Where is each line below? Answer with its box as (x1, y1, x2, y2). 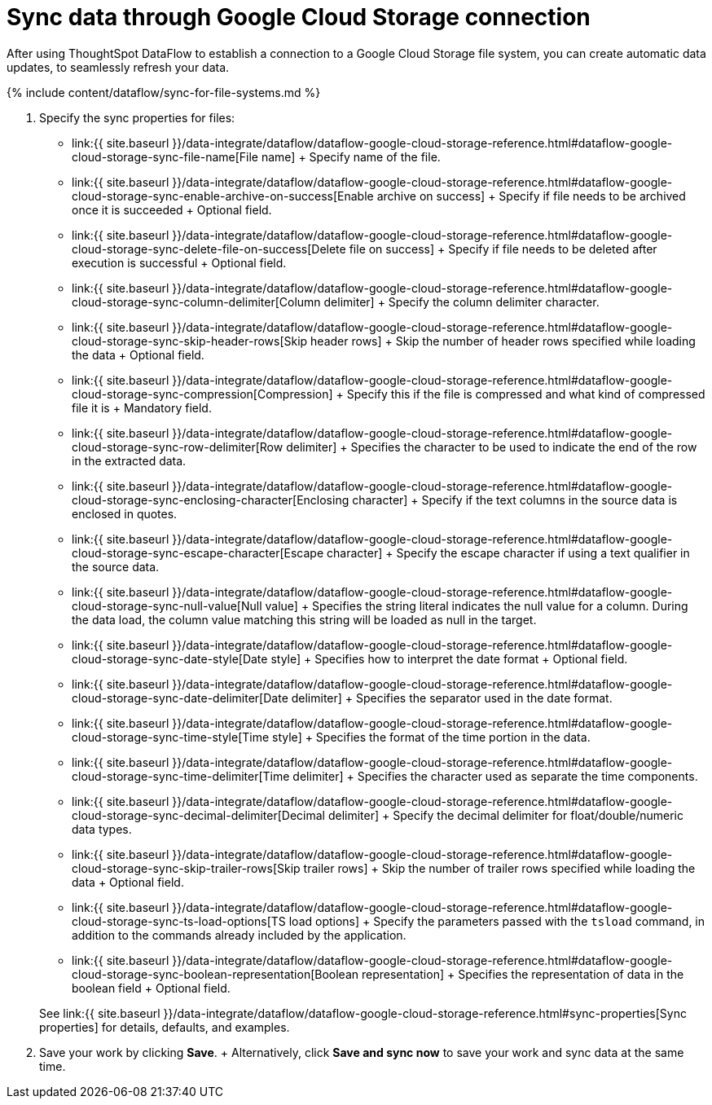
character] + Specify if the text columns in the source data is (352, 492, 678, 507)
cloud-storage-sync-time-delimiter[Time (72, 768, 290, 783)
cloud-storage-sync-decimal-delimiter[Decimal (72, 808, 325, 822)
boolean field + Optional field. (72, 980, 231, 995)
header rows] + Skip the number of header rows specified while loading (310, 333, 696, 348)
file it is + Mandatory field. (72, 400, 212, 415)
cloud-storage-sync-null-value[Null (72, 598, 262, 613)
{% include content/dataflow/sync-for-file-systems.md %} (7, 85, 321, 99)
